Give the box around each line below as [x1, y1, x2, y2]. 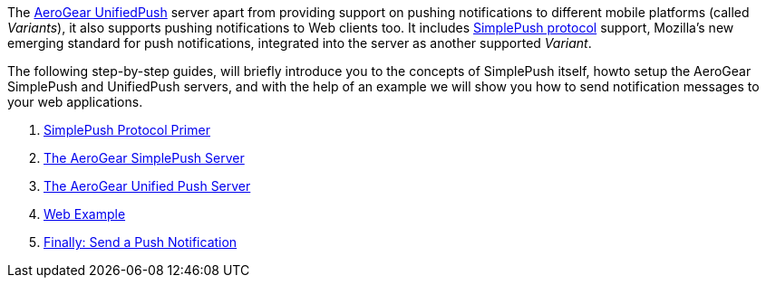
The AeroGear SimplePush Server [44, 150, 245, 166]
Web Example [44, 206, 126, 222]
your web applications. [7, 94, 143, 109]
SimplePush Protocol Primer [44, 122, 210, 138]
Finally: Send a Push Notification [44, 234, 238, 250]
